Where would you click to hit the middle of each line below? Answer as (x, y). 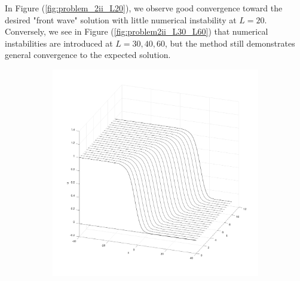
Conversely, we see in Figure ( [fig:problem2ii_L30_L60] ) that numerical (137, 31)
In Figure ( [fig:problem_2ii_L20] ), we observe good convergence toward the (144, 8)
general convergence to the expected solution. (88, 55)
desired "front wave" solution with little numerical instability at (121, 19)
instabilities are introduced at (59, 43)
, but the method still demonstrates (230, 43)
